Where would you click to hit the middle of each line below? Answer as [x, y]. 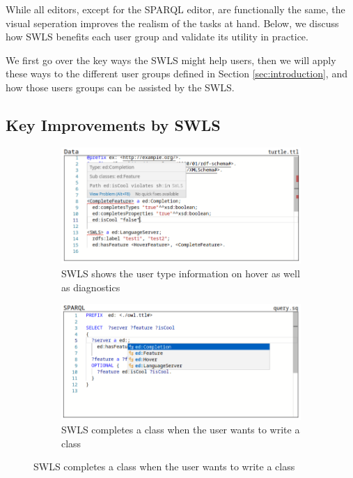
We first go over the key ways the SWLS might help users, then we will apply [171, 60]
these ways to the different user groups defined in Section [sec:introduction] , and [176, 74]
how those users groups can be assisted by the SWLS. [120, 87]
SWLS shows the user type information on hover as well [181, 273]
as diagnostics [91, 287]
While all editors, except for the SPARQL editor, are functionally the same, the [175, 9]
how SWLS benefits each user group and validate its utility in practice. [157, 37]
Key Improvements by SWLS [113, 124]
